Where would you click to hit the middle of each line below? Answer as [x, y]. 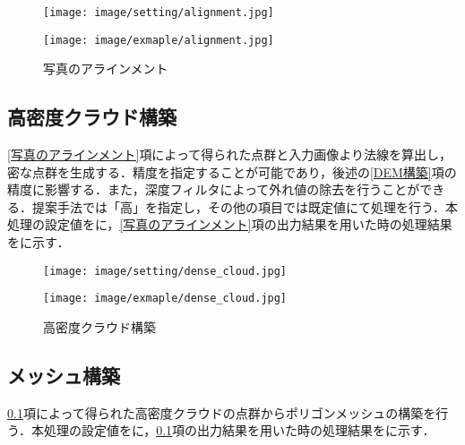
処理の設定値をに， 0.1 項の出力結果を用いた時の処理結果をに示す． [239, 430]
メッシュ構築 [64, 375]
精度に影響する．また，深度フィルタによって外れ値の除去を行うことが [214, 189]
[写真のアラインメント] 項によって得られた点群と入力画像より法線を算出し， [229, 154]
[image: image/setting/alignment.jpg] [159, 13]
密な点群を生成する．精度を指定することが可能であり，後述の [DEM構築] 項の [232, 171]
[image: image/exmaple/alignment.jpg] [159, 40]
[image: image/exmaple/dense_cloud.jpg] [165, 299]
